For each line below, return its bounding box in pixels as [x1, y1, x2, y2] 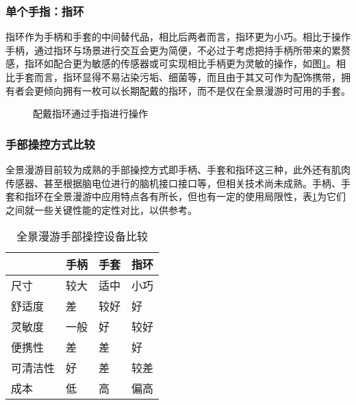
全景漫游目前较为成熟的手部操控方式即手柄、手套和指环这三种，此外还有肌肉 [5, 162, 351, 176]
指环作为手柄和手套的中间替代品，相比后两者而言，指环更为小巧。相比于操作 [5, 29, 351, 44]
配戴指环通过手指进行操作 [33, 106, 148, 121]
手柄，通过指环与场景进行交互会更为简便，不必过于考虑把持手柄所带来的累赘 [5, 42, 351, 57]
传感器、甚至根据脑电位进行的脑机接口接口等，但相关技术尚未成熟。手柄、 [5, 175, 341, 190]
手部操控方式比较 [5, 135, 95, 152]
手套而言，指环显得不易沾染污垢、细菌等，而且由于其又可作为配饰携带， [14, 70, 341, 84]
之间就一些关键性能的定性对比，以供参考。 [5, 202, 197, 217]
